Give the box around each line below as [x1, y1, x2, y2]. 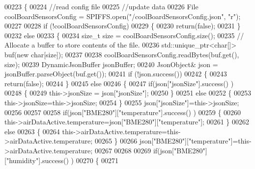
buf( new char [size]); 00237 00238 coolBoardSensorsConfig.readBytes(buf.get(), [4, 49, 239, 59]
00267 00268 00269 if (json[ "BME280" [94, 145, 205, 155]
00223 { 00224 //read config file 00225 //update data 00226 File [4, 1, 198, 11]
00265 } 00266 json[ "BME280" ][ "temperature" [94, 136, 231, 146]
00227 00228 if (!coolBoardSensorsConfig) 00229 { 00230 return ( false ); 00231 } [4, 21, 241, 31]
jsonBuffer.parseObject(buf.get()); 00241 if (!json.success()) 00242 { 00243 [4, 69, 227, 79]
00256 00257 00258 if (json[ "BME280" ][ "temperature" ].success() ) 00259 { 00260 [4, 107, 241, 117]
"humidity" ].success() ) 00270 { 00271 [6, 155, 118, 165]
